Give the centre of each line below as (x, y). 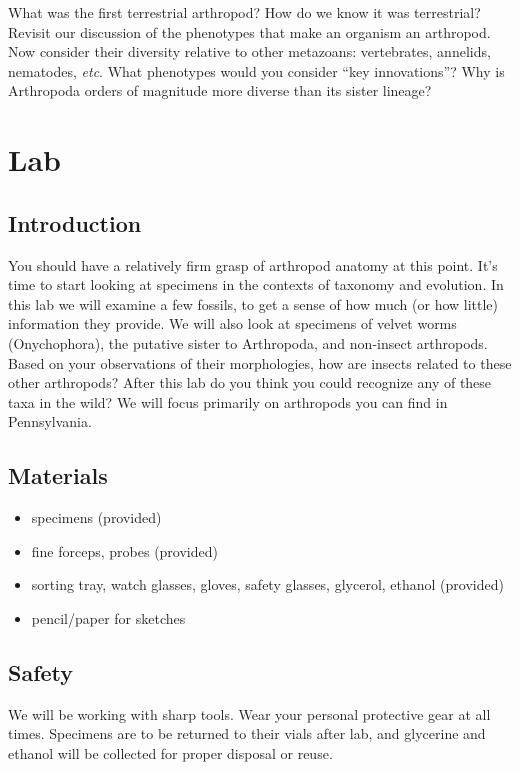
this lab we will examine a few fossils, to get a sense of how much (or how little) (253, 303)
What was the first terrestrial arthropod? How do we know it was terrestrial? (244, 12)
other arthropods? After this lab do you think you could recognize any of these (250, 382)
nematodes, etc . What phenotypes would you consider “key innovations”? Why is (256, 70)
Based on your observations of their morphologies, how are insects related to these (260, 362)
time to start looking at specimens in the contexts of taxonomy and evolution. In (256, 284)
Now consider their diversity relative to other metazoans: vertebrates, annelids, (249, 51)
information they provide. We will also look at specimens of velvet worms (232, 323)
